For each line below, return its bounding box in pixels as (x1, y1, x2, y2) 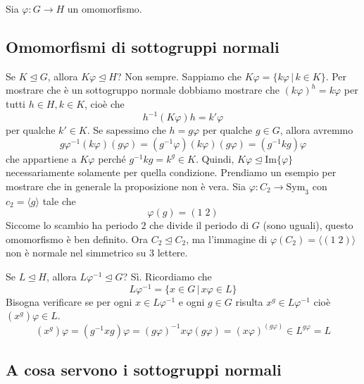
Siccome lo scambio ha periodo (6, 218, 138, 233)
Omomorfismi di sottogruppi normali (6, 35, 280, 57)
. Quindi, (195, 151, 234, 166)
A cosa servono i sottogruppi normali (6, 359, 282, 380)
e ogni (178, 294, 205, 309)
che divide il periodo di (149, 218, 249, 233)
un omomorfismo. (67, 1, 142, 16)
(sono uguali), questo (263, 218, 353, 233)
